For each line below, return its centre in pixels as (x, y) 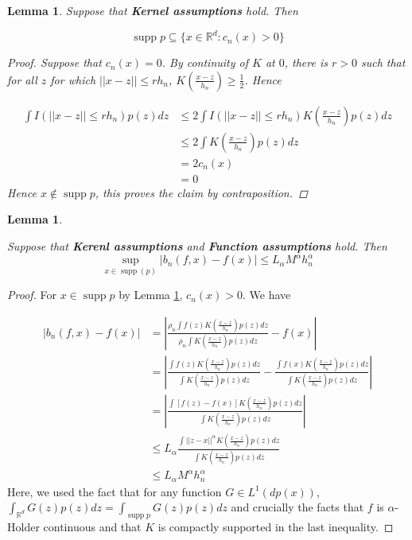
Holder (23, 527)
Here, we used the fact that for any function (115, 491)
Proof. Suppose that (54, 62)
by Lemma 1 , (151, 295)
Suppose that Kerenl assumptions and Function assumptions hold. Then (197, 246)
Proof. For (32, 295)
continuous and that (92, 527)
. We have (266, 295)
